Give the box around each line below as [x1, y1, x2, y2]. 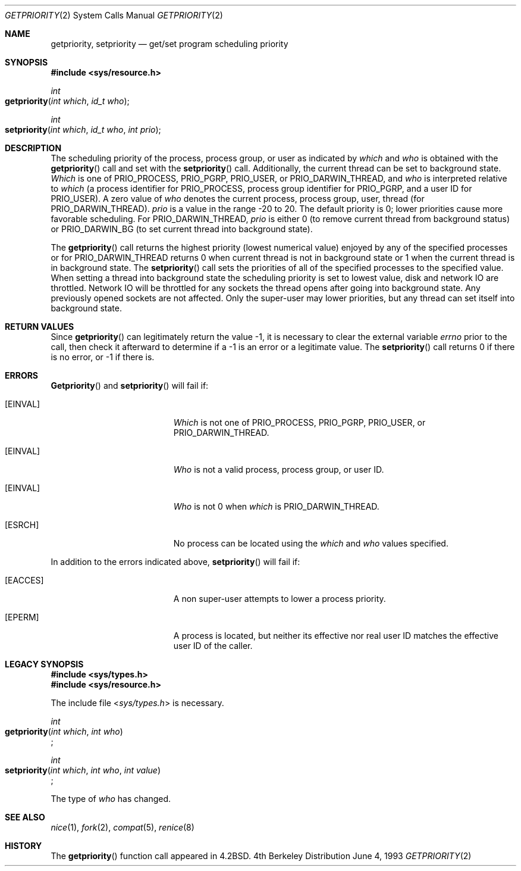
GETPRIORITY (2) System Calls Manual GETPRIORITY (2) [5, 10, 223, 20]
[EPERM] [5, 612, 39, 622]
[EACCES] [5, 575, 44, 585]
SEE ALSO [5, 812, 45, 822]
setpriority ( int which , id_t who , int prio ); [5, 124, 161, 135]
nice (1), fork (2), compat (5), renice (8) [51, 822, 194, 832]
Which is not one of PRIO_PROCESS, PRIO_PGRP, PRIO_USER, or [173, 417, 426, 427]
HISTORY [5, 841, 42, 851]
